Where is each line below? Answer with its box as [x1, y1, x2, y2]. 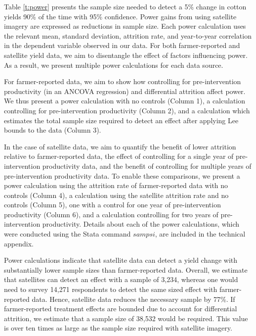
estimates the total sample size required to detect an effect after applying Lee [4, 115, 239, 125]
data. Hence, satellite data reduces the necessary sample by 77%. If [32, 293, 235, 304]
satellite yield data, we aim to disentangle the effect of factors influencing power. [4, 49, 248, 60]
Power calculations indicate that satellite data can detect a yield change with [4, 255, 238, 265]
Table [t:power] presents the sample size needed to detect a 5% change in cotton [4, 1, 247, 11]
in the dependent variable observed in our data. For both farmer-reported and [4, 40, 240, 50]
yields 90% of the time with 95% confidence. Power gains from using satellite [4, 11, 237, 21]
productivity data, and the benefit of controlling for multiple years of [42, 160, 252, 171]
